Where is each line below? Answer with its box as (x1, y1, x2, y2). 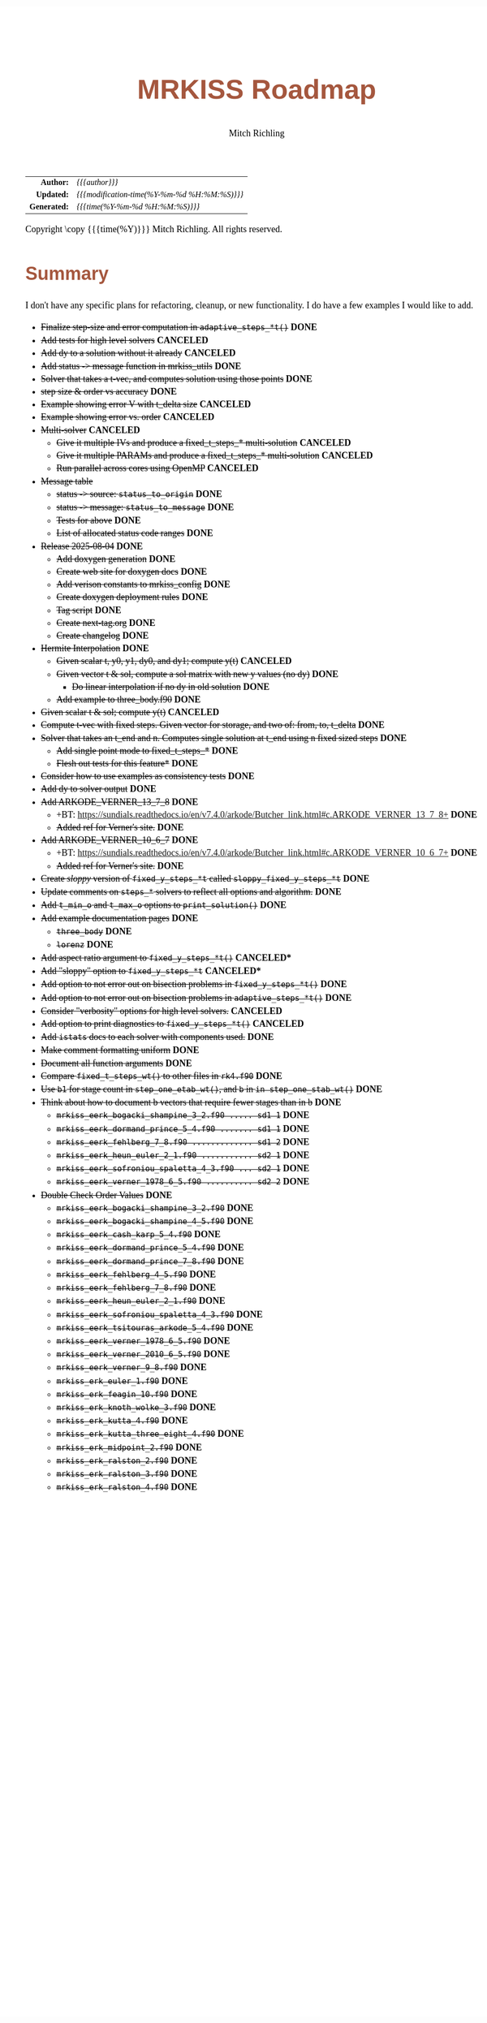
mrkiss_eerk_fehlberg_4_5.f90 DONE (56, 1268, 217, 1279)
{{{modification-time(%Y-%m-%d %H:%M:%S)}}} (76, 189, 243, 199)
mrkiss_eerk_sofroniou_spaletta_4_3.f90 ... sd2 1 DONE (56, 1162, 310, 1174)
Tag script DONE (56, 604, 122, 615)
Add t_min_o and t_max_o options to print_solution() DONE (41, 899, 287, 911)
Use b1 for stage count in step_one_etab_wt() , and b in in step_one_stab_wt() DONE (41, 1084, 383, 1095)
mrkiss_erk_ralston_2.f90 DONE (56, 1455, 198, 1466)
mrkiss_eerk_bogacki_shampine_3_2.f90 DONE (56, 1202, 254, 1214)
